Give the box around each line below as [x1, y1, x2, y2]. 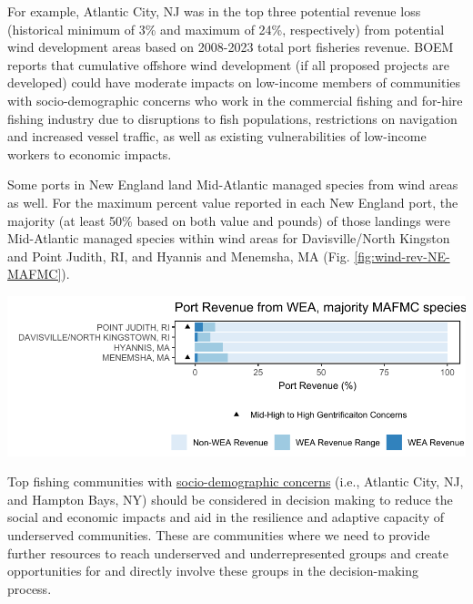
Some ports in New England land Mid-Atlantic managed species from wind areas [7, 175, 458, 194]
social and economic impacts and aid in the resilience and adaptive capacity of [7, 507, 445, 527]
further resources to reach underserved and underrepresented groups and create [7, 543, 449, 562]
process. [7, 578, 52, 598]
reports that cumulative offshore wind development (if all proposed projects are [7, 55, 449, 74]
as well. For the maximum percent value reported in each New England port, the [7, 192, 458, 211]
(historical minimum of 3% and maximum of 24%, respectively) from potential [7, 19, 445, 38]
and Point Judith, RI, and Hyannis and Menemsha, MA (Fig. [7, 246, 350, 265]
